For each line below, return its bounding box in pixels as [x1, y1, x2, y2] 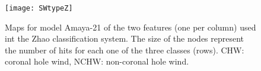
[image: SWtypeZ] [5, 4, 73, 12]
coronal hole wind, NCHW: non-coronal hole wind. [5, 55, 189, 67]
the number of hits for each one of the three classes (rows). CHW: [5, 43, 244, 56]
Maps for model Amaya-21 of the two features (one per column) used [5, 21, 256, 33]
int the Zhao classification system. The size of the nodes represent [5, 32, 244, 45]
